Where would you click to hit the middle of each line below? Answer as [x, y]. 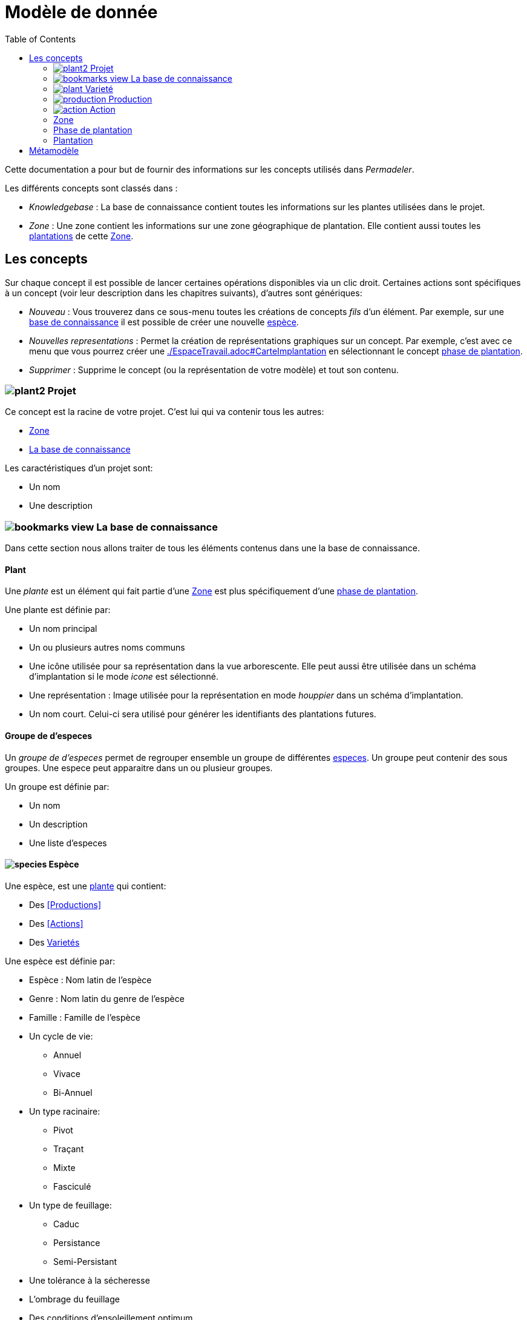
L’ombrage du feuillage [74, 1299]
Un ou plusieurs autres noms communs [107, 648]
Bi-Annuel [73, 1092]
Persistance [77, 1242]
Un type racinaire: [65, 1111]
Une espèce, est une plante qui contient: [86, 886]
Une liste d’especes [68, 843]
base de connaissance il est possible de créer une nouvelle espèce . [164, 322]
